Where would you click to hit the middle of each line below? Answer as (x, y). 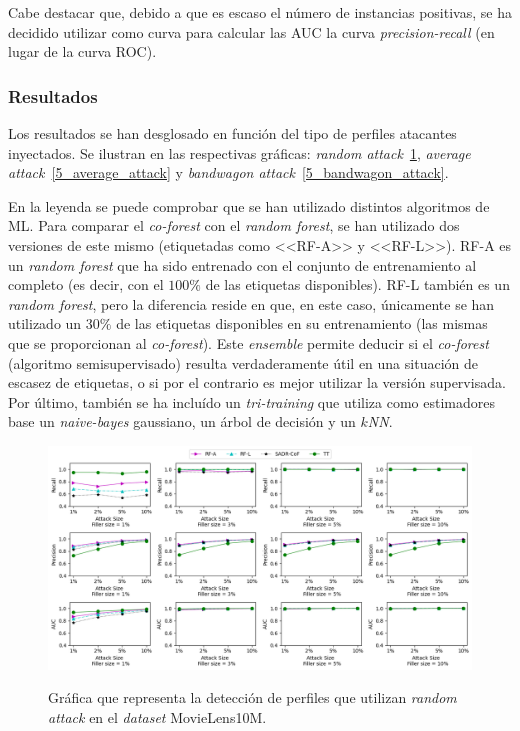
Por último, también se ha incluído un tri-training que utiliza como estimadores (251, 401)
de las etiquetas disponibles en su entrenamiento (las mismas (302, 323)
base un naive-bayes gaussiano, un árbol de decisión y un (182, 421)
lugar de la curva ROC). (82, 51)
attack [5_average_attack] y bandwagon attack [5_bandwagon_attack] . (228, 172)
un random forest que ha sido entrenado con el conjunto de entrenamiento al (242, 264)
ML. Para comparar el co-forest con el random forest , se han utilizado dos (234, 225)
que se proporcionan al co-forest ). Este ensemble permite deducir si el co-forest (248, 342)
